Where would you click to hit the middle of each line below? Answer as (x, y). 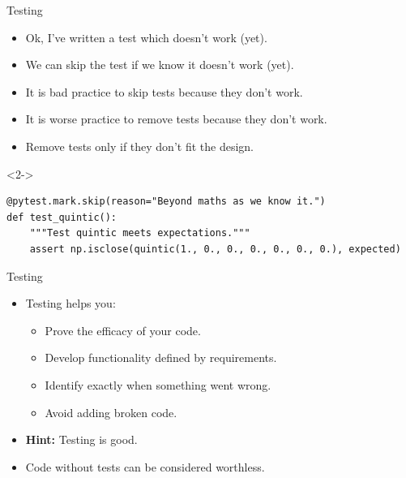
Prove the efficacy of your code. (123, 330)
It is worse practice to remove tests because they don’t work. (176, 119)
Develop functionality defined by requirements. (161, 357)
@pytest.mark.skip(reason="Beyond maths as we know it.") (166, 202)
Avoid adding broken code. (111, 412)
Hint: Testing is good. (81, 439)
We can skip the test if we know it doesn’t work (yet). (160, 65)
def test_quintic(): (62, 217)
